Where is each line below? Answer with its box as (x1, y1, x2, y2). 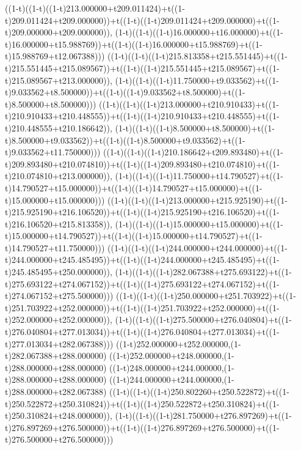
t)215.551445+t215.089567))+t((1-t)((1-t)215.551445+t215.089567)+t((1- (5, 61, 280, 74)
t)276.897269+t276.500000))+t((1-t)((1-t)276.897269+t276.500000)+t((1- (5, 421, 280, 433)
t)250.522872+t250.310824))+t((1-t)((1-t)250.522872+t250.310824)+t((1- (5, 397, 280, 410)
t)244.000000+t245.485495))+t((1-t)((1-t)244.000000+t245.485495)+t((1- (5, 253, 280, 266)
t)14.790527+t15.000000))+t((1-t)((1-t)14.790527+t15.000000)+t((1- (5, 181, 263, 194)
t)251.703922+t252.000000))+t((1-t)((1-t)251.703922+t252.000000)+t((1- (5, 301, 280, 314)
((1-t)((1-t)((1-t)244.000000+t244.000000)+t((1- (107, 241, 288, 254)
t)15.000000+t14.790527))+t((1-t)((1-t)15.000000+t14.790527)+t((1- (5, 229, 263, 242)
